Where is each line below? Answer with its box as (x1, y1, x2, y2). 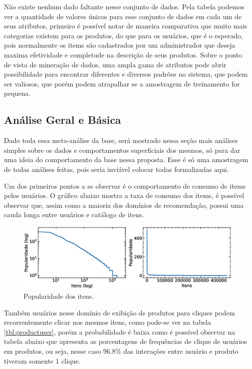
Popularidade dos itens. (24, 291, 94, 301)
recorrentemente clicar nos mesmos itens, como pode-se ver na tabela (4, 317, 211, 327)
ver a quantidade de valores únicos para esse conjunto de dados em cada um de (4, 11, 242, 21)
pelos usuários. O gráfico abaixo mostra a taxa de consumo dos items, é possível (4, 190, 244, 200)
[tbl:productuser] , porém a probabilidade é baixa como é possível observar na (4, 326, 235, 337)
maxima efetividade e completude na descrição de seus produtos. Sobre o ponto (4, 49, 242, 59)
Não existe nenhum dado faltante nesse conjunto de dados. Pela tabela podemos (4, 1, 245, 11)
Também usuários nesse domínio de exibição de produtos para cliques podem (4, 307, 235, 317)
